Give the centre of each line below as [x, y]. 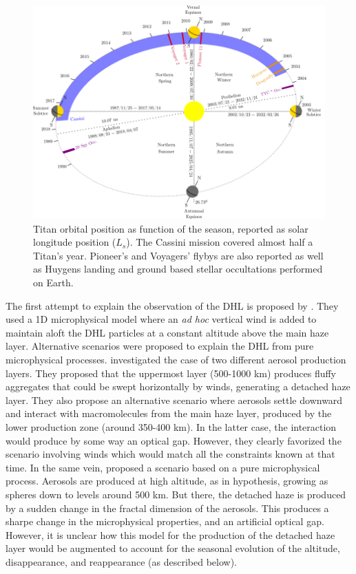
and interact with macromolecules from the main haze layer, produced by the [169, 413]
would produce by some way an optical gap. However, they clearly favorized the [174, 440]
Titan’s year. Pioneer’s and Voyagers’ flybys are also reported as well [178, 255]
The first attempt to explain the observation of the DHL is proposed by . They [172, 305]
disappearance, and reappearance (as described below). [122, 561]
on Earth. [53, 283]
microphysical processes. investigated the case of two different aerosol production [176, 359]
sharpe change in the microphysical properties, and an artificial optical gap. [165, 521]
